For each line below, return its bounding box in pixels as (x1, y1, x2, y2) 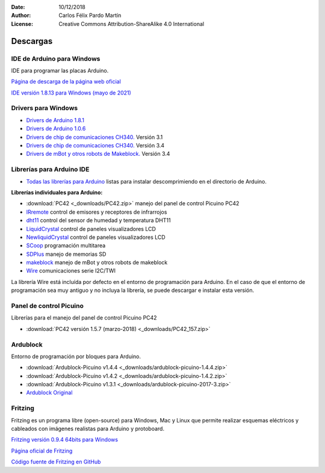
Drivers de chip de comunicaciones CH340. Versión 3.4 (26, 142, 165, 149)
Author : (11, 12, 31, 19)
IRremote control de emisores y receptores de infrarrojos (26, 208, 167, 215)
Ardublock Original (26, 389, 73, 397)
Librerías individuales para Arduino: (11, 188, 103, 196)
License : (11, 20, 33, 27)
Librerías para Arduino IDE (11, 165, 90, 174)
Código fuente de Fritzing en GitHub (11, 458, 101, 466)
